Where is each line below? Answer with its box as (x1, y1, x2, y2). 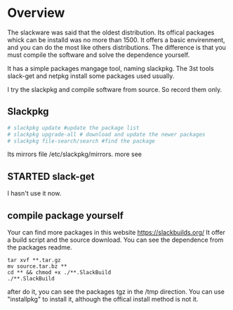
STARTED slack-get (7, 170, 95, 182)
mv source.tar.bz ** (7, 263, 68, 270)
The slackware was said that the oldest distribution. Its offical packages (7, 28, 215, 37)
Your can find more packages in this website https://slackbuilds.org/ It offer (7, 228, 226, 236)
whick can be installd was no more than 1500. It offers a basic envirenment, (7, 35, 226, 44)
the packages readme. (7, 243, 72, 251)
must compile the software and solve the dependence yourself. (7, 51, 190, 59)
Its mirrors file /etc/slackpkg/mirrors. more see (7, 150, 142, 159)
